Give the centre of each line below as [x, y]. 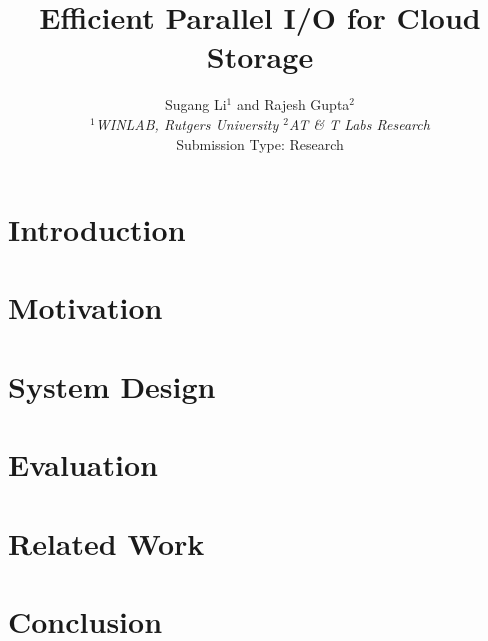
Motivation [85, 307]
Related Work [106, 542]
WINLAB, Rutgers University [187, 123]
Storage [260, 56]
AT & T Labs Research [359, 123]
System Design [112, 385]
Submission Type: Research [260, 143]
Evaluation [83, 464]
